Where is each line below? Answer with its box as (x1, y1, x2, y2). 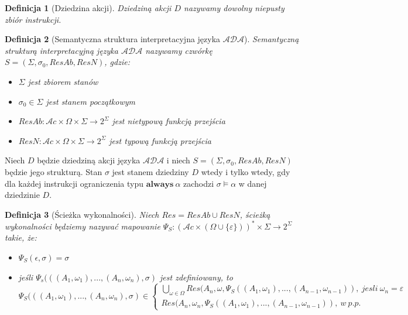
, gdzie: (104, 56, 130, 68)
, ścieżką (239, 208, 270, 220)
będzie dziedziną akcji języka (37, 154, 140, 166)
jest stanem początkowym (46, 95, 135, 107)
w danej (238, 177, 267, 189)
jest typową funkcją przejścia (109, 134, 211, 146)
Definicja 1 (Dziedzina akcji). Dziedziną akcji (5, 2, 172, 13)
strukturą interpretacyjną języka (5, 44, 118, 56)
